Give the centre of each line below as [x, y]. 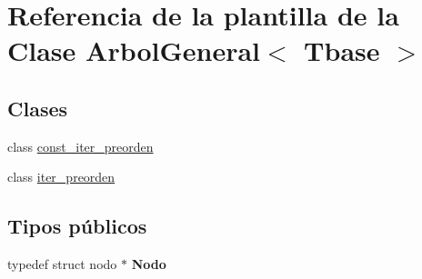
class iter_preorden [61, 177]
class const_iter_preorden [80, 146]
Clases [38, 108]
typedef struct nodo [62, 264]
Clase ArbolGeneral [134, 50]
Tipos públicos [77, 226]
